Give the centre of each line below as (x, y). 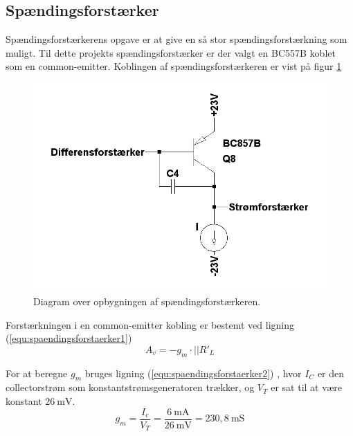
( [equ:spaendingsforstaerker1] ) (69, 338)
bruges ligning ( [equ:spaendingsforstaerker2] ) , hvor (193, 373)
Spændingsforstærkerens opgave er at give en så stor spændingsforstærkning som (176, 39)
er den (331, 373)
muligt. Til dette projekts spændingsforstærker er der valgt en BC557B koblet (171, 52)
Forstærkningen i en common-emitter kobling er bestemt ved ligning (150, 324)
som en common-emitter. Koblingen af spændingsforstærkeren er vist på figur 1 (174, 66)
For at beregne (37, 373)
